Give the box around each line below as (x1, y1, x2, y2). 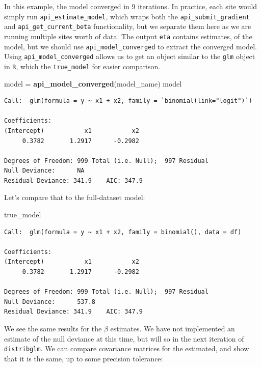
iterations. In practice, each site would (138, 1, 257, 11)
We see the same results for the (4, 323, 102, 333)
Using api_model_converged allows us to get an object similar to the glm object (4, 51, 255, 62)
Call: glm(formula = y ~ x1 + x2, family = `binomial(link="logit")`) (4, 97, 252, 105)
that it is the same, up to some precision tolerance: (4, 353, 163, 363)
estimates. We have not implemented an (110, 323, 235, 333)
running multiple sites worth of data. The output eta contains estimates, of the (4, 31, 252, 41)
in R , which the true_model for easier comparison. (4, 61, 161, 71)
